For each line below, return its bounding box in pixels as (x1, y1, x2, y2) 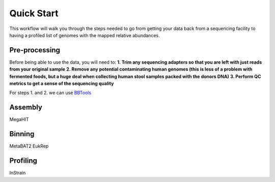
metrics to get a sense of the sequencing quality (9, 80, 114, 86)
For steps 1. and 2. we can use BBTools (9, 89, 92, 96)
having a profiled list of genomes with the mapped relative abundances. (9, 32, 160, 38)
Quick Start (9, 8, 59, 19)
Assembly (9, 103, 43, 112)
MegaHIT (9, 116, 29, 123)
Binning (9, 130, 35, 138)
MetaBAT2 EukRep (9, 143, 49, 149)
